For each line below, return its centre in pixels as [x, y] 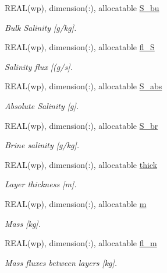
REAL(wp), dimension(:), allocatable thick [81, 164]
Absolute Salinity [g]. [42, 105]
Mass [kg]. [23, 223]
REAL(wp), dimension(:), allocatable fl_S [80, 47]
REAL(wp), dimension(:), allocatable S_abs [83, 86]
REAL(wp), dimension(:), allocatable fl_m [81, 243]
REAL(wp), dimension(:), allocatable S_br [81, 125]
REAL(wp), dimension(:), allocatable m [76, 203]
